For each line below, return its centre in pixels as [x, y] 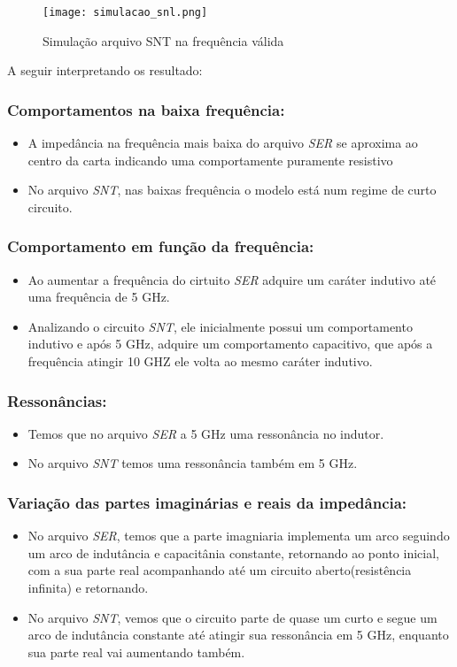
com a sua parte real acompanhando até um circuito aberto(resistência [220, 570]
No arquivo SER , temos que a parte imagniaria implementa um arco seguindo [239, 536]
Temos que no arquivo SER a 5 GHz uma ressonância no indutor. [206, 433]
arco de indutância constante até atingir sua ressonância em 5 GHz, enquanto [238, 635]
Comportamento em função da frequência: [161, 246]
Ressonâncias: [57, 400]
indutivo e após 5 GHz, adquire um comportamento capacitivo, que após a [230, 344]
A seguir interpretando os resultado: [105, 70]
